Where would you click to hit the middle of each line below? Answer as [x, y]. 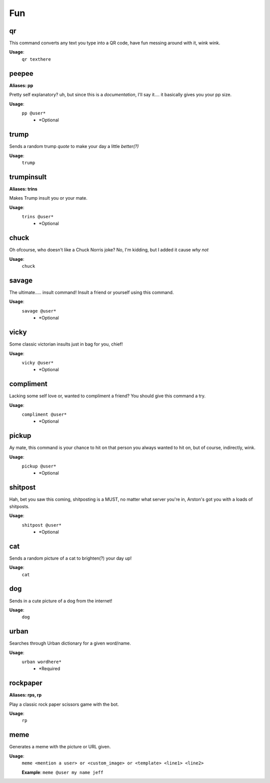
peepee [21, 73]
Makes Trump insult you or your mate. [48, 198]
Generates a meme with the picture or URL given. [60, 747]
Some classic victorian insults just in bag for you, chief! [66, 344]
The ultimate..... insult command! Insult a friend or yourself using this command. [91, 292]
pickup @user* [39, 466]
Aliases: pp [21, 85]
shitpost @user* [42, 525]
